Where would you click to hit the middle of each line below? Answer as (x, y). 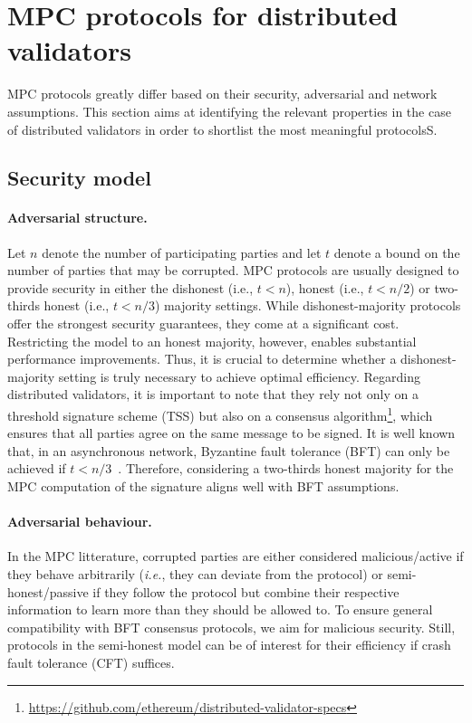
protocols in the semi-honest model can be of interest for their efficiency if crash (229, 645)
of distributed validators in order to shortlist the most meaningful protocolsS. (222, 129)
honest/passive (48, 591)
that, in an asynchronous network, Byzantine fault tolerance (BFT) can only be (229, 450)
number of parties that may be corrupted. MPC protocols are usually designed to (233, 270)
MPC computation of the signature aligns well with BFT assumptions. (203, 486)
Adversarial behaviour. (80, 522)
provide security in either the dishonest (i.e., (130, 287)
